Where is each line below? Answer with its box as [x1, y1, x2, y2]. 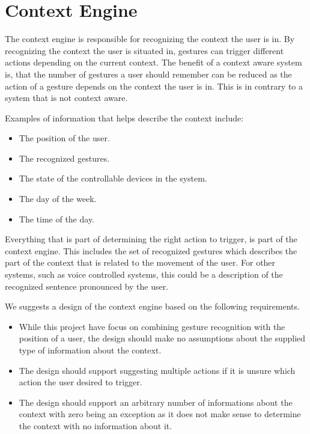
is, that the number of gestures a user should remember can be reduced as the [5, 67, 292, 80]
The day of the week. [19, 192, 97, 205]
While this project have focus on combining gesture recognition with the [19, 320, 285, 332]
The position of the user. [19, 132, 110, 144]
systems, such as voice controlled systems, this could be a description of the [5, 268, 283, 281]
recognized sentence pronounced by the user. [5, 280, 169, 292]
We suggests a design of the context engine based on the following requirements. [5, 300, 300, 313]
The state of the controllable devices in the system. [19, 172, 207, 185]
